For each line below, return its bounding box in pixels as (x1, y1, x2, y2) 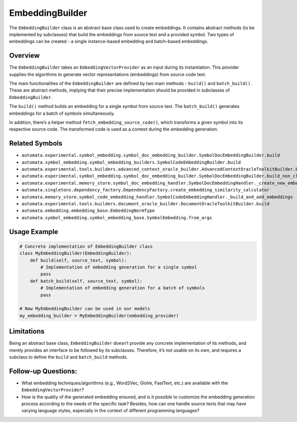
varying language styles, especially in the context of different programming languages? (21, 408, 200, 414)
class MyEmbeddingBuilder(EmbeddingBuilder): (19, 250, 132, 256)
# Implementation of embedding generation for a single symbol (40, 264, 198, 270)
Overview (9, 51, 40, 60)
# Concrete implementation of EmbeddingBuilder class (19, 243, 153, 249)
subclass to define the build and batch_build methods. (9, 354, 128, 360)
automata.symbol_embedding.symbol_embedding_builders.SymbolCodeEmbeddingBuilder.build (21, 159, 241, 165)
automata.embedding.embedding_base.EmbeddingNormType (21, 208, 155, 214)
